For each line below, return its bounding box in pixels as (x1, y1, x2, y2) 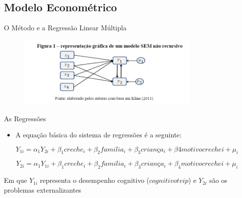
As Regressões (4, 113, 46, 123)
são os (209, 175, 227, 185)
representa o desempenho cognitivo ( (40, 175, 150, 185)
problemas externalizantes (4, 184, 82, 195)
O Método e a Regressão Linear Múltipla (4, 22, 127, 33)
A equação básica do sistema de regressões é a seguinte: (15, 130, 182, 140)
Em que (4, 175, 27, 185)
